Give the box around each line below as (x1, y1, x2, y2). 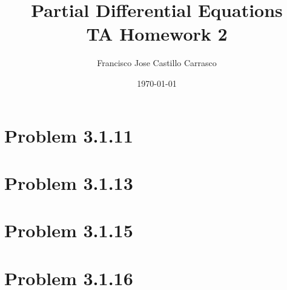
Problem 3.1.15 (4, 218, 133, 243)
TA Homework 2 (86, 21, 228, 46)
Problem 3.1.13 (4, 170, 133, 195)
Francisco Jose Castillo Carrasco (97, 56, 217, 69)
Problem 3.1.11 (4, 123, 133, 147)
